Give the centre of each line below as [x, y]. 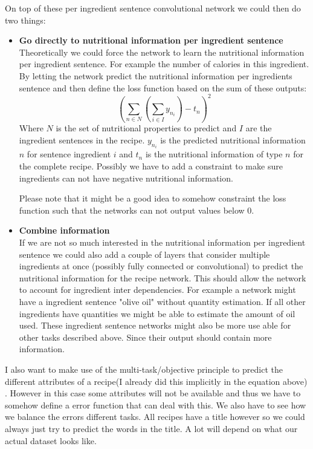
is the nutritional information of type [214, 154]
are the [259, 128]
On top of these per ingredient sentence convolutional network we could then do [153, 8]
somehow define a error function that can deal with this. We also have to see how [156, 405]
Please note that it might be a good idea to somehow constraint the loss [153, 198]
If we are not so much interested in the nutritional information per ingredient [162, 242]
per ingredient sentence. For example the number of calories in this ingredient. [164, 64]
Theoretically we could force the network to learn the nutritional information [162, 52]
